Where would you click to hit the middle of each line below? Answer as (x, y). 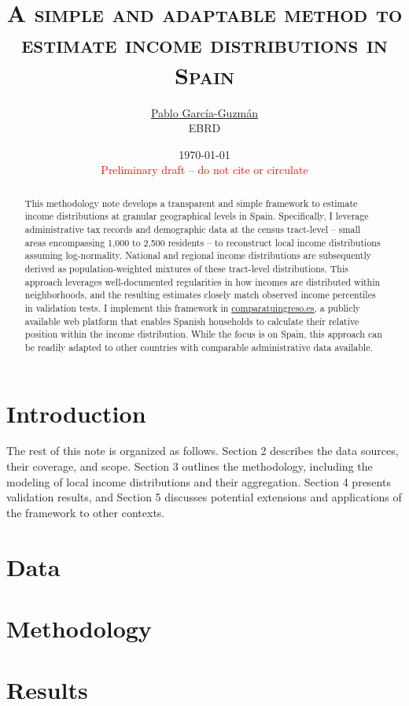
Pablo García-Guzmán (204, 112)
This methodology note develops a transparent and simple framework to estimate (191, 203)
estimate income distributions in (204, 44)
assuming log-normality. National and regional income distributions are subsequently (198, 255)
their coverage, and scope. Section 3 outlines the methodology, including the (190, 466)
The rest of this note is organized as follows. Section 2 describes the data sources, (203, 451)
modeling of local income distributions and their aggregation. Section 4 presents (199, 481)
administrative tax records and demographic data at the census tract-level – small (193, 229)
